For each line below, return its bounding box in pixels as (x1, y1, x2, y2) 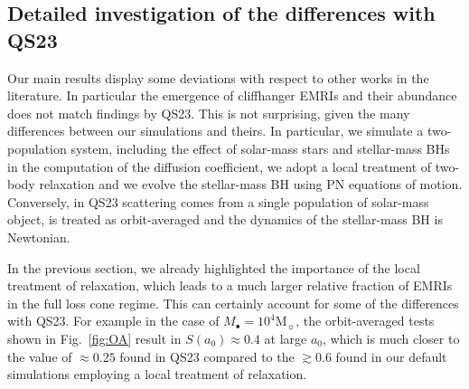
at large (264, 328, 307, 347)
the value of (7, 346, 72, 365)
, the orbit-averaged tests (295, 311, 435, 330)
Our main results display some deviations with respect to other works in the (7, 68, 429, 87)
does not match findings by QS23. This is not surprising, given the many (7, 103, 410, 122)
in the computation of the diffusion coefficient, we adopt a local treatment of (7, 157, 432, 176)
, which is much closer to (322, 328, 460, 347)
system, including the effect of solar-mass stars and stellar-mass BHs (70, 138, 450, 157)
